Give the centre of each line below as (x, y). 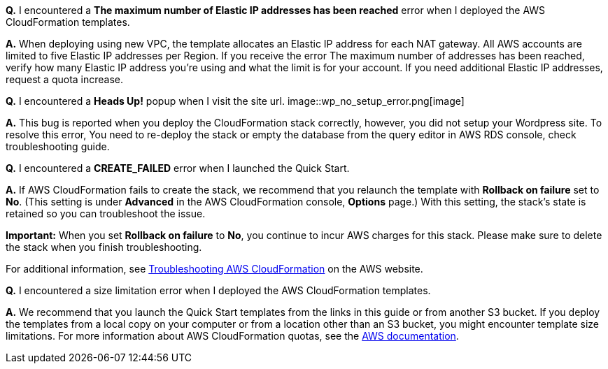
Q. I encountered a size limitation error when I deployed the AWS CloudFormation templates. (218, 290)
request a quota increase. (65, 79)
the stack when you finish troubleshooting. (104, 247)
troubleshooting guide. (58, 146)
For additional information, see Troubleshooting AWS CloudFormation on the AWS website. (214, 269)
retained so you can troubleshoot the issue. (106, 214)
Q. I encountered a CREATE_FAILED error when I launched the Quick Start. (178, 168)
